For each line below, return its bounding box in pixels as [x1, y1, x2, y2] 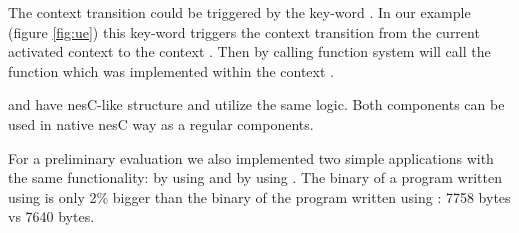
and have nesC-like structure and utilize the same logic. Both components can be [8, 94, 505, 115]
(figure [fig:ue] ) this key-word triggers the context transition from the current [8, 21, 480, 42]
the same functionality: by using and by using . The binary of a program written [8, 167, 502, 188]
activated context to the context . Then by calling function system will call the [8, 41, 491, 62]
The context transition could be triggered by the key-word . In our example [8, 2, 471, 22]
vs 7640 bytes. [8, 206, 95, 227]
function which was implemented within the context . [8, 60, 334, 81]
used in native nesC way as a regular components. [8, 113, 314, 134]
